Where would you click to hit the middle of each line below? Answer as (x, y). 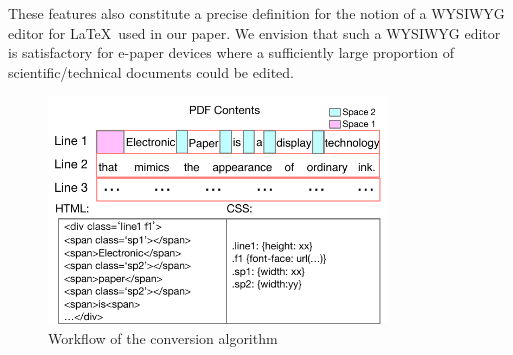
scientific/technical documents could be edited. (151, 71)
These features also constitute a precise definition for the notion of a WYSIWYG (256, 13)
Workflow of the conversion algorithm (163, 338)
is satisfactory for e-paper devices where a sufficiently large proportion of (231, 52)
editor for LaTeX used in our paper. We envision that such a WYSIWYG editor (254, 32)
